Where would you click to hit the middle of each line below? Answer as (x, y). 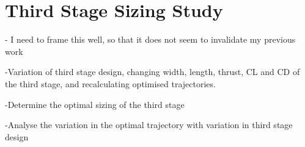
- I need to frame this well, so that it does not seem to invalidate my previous (150, 39)
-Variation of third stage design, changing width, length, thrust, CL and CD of (152, 72)
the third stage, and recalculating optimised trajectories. (110, 83)
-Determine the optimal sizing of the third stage (95, 104)
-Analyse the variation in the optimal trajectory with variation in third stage (149, 125)
